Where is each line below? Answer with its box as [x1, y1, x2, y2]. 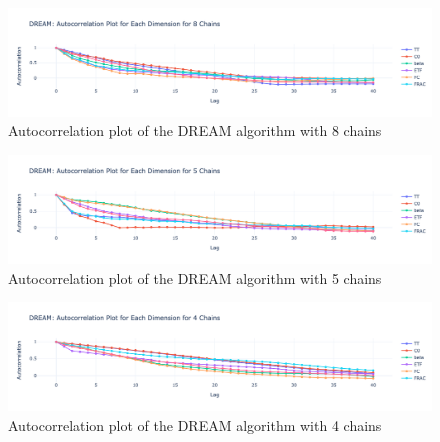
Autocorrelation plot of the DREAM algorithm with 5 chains [8, 267, 382, 288]
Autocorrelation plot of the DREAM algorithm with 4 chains [8, 414, 382, 435]
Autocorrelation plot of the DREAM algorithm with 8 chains [8, 120, 382, 141]
